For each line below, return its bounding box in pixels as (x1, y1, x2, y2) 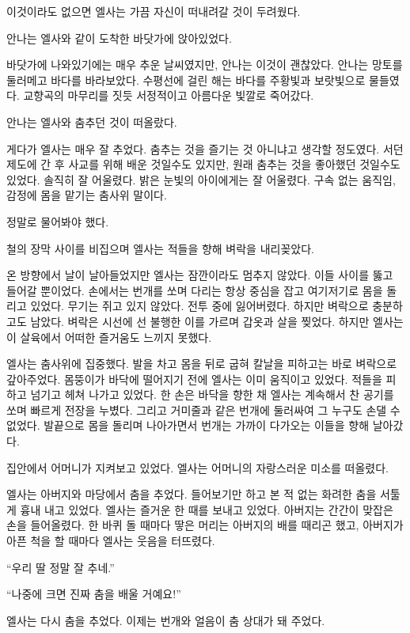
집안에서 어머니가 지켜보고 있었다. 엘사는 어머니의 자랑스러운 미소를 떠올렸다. (6, 459, 389, 476)
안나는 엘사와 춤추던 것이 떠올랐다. (6, 113, 177, 130)
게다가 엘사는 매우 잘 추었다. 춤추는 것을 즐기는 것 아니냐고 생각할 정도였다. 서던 (6, 140, 404, 157)
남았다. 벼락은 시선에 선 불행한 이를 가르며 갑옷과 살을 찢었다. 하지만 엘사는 (30, 313, 404, 329)
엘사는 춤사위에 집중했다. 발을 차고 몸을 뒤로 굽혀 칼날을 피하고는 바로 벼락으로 (6, 355, 397, 372)
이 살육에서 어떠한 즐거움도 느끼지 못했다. (6, 328, 212, 345)
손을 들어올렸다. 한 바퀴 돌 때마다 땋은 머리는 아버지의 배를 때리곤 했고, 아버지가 (6, 517, 404, 533)
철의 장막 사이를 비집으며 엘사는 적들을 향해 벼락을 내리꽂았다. (6, 240, 314, 256)
